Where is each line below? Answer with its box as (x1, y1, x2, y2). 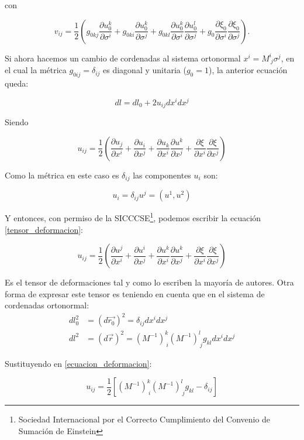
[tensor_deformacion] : (5, 223, 83, 235)
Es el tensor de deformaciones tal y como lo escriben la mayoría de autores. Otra (5, 276, 294, 288)
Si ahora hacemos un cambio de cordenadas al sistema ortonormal (5, 51, 241, 64)
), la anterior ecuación (208, 64, 288, 76)
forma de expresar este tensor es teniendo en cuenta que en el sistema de (5, 287, 265, 300)
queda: (5, 77, 29, 90)
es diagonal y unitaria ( (103, 64, 186, 76)
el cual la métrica (5, 64, 67, 76)
